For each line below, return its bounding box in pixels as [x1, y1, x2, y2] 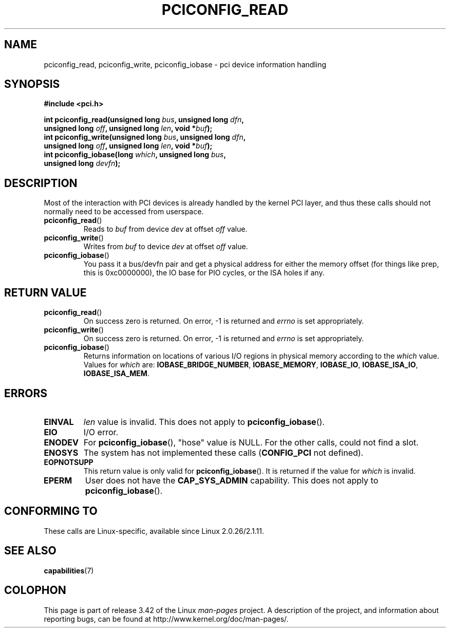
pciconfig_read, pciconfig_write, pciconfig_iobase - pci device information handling [44, 60, 326, 69]
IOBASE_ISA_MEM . [83, 369, 149, 378]
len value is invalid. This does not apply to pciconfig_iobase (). [83, 416, 325, 427]
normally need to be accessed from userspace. [44, 207, 204, 216]
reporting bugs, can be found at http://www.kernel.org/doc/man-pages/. [44, 614, 289, 623]
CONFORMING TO [4, 505, 98, 518]
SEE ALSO [4, 544, 57, 557]
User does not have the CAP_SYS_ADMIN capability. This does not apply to [85, 475, 379, 486]
